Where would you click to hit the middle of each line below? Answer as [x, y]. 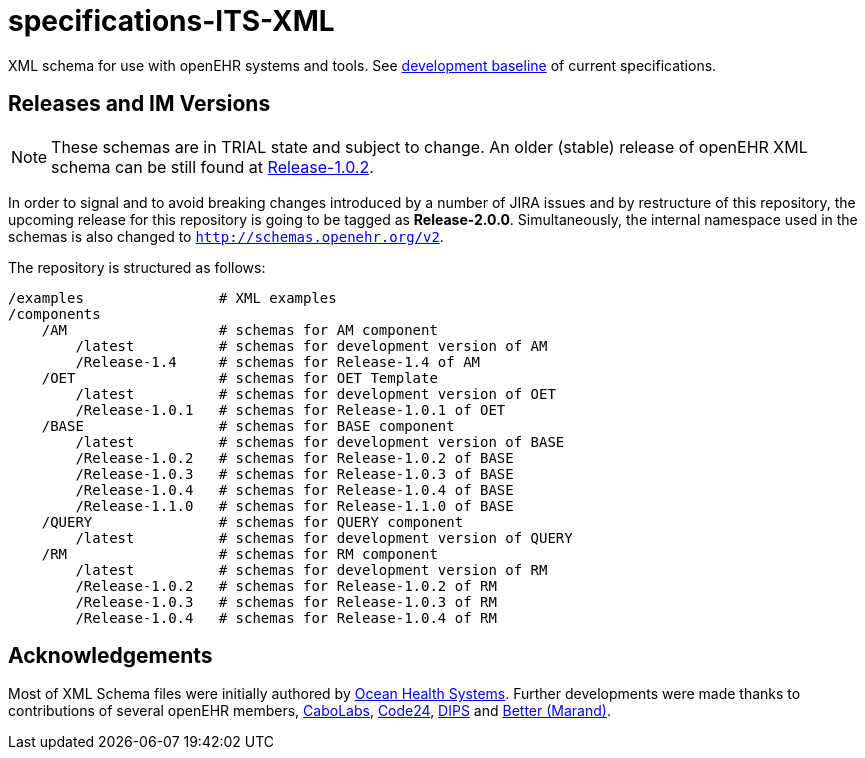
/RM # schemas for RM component [239, 553]
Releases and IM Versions [139, 104]
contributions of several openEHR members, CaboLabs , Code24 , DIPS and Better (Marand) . [309, 711]
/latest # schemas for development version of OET [315, 393]
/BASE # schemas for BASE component [248, 425]
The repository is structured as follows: [137, 267]
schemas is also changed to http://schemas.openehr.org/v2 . [226, 236]
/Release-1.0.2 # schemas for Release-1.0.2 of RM [286, 585]
